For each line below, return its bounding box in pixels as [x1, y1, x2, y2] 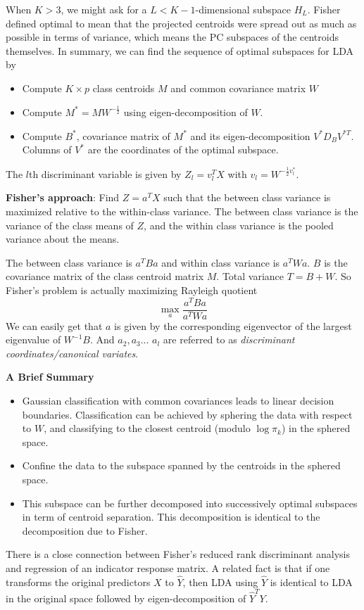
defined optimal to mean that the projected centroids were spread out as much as [6, 15, 357, 30]
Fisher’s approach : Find [6, 190, 120, 205]
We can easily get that [6, 318, 103, 333]
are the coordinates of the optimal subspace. [87, 142, 279, 157]
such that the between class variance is [163, 190, 331, 205]
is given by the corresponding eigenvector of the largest [114, 318, 352, 333]
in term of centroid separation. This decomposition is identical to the [22, 509, 320, 524]
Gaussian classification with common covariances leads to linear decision [22, 393, 334, 408]
